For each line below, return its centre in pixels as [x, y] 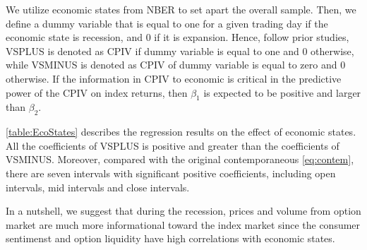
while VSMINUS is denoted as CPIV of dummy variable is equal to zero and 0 [176, 65]
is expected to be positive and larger [282, 92]
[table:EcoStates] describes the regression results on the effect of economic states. [181, 132]
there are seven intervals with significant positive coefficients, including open [171, 173]
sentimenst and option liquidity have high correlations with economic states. [170, 238]
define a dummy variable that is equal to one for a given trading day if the [167, 23]
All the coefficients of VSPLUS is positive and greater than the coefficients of [173, 145]
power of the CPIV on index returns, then [97, 92]
